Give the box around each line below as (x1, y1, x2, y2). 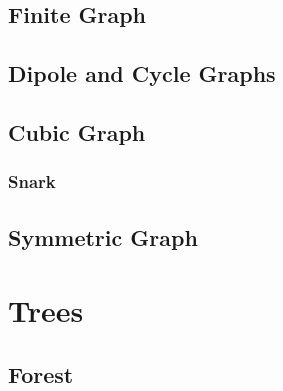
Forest (8, 358, 74, 389)
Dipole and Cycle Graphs (8, 58, 276, 89)
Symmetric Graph (8, 221, 198, 252)
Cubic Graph (8, 116, 146, 147)
